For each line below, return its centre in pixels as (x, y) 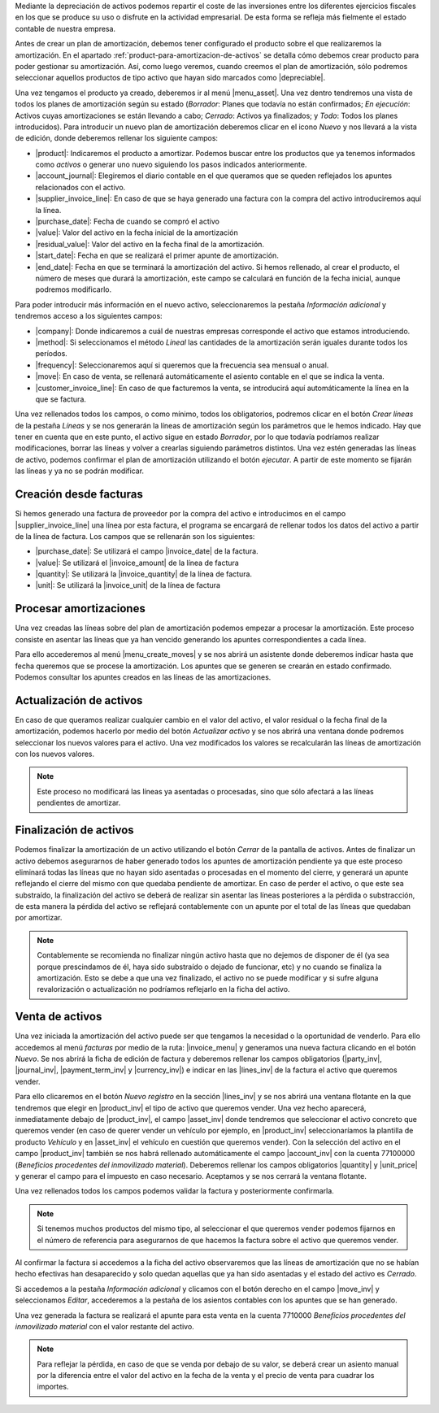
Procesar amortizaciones (80, 609)
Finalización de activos (74, 830)
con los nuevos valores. (55, 754)
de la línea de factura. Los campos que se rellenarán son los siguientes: (135, 536)
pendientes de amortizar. (79, 803)
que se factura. (61, 399)
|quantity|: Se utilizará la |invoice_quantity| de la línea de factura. (143, 574)
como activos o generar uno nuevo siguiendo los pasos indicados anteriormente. (171, 165)
